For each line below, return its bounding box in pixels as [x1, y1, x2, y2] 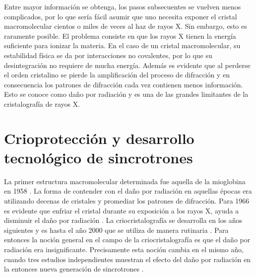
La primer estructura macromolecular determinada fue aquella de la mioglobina [4, 176, 246, 186]
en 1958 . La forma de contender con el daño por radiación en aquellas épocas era [4, 186, 252, 196]
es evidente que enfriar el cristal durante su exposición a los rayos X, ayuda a [4, 205, 239, 215]
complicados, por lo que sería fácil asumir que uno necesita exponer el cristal [4, 11, 237, 21]
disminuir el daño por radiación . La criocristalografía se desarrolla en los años [4, 215, 243, 225]
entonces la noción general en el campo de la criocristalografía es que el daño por [4, 234, 251, 245]
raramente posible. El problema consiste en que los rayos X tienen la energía [4, 30, 236, 41]
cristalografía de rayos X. [4, 98, 80, 109]
